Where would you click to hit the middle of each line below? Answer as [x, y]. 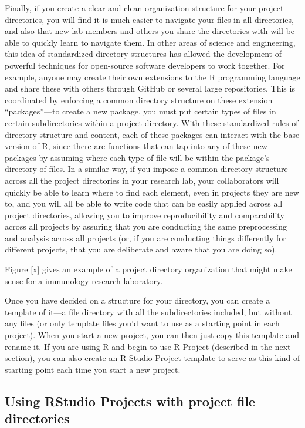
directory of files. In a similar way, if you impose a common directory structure [146, 169]
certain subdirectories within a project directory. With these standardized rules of [152, 122]
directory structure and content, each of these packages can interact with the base [152, 134]
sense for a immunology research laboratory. [84, 280]
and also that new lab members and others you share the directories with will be [150, 31]
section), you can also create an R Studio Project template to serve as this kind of [152, 358]
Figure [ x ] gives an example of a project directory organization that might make [148, 269]
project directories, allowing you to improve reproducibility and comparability [145, 215]
